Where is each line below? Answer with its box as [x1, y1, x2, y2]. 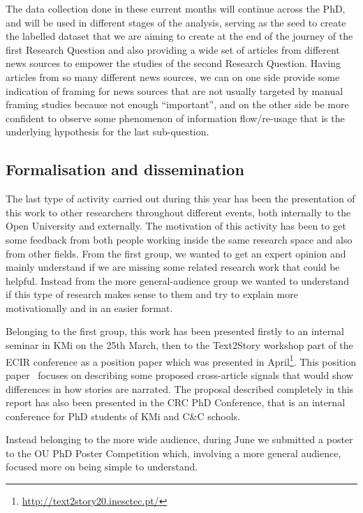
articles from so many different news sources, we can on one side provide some [6, 69, 340, 84]
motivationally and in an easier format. [6, 300, 173, 315]
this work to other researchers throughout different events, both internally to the [6, 205, 351, 219]
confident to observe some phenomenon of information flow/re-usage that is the [6, 110, 345, 125]
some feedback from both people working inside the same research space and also [6, 232, 353, 246]
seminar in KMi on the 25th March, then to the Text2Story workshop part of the [6, 338, 353, 352]
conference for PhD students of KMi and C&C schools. [6, 408, 240, 423]
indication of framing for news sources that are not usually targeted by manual [6, 83, 343, 98]
